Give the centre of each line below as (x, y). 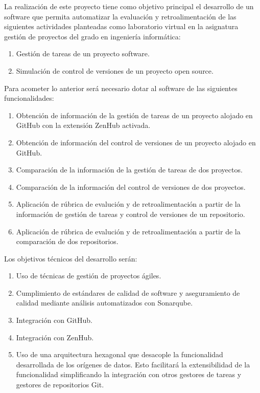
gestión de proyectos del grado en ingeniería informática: (92, 36)
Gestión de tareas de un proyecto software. (83, 53)
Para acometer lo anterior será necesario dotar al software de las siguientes (121, 88)
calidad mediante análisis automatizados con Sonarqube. (104, 303)
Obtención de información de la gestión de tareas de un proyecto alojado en (134, 115)
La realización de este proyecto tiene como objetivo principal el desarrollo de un (129, 6)
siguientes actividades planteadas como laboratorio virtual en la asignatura (121, 26)
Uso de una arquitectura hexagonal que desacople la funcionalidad (120, 354)
